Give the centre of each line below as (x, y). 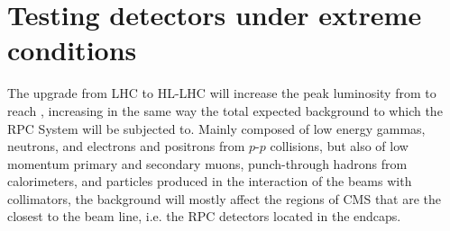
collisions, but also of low (339, 146)
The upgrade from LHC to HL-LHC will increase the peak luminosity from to (222, 93)
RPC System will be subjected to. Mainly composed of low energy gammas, (216, 128)
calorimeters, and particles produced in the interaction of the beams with (210, 181)
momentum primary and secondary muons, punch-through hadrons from (207, 163)
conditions (72, 50)
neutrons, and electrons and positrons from (126, 146)
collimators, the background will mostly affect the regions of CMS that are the (225, 198)
